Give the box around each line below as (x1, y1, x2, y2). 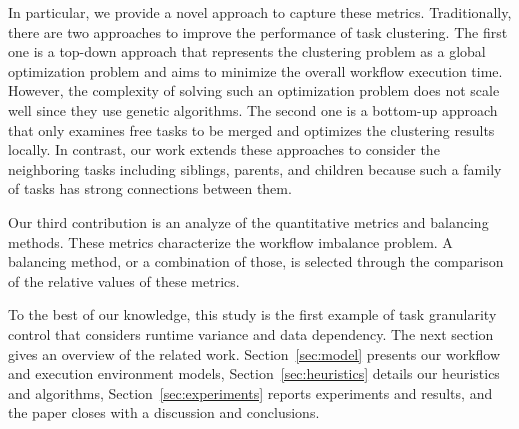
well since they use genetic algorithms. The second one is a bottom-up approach (8, 99, 498, 120)
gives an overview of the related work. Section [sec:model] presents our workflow (8, 343, 501, 364)
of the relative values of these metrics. (8, 270, 240, 291)
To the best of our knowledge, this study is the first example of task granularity (8, 304, 497, 325)
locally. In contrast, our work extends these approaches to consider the (8, 139, 440, 160)
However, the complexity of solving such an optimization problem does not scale (8, 80, 500, 101)
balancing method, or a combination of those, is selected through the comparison (8, 251, 504, 272)
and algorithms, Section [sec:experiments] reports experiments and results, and (8, 382, 493, 403)
